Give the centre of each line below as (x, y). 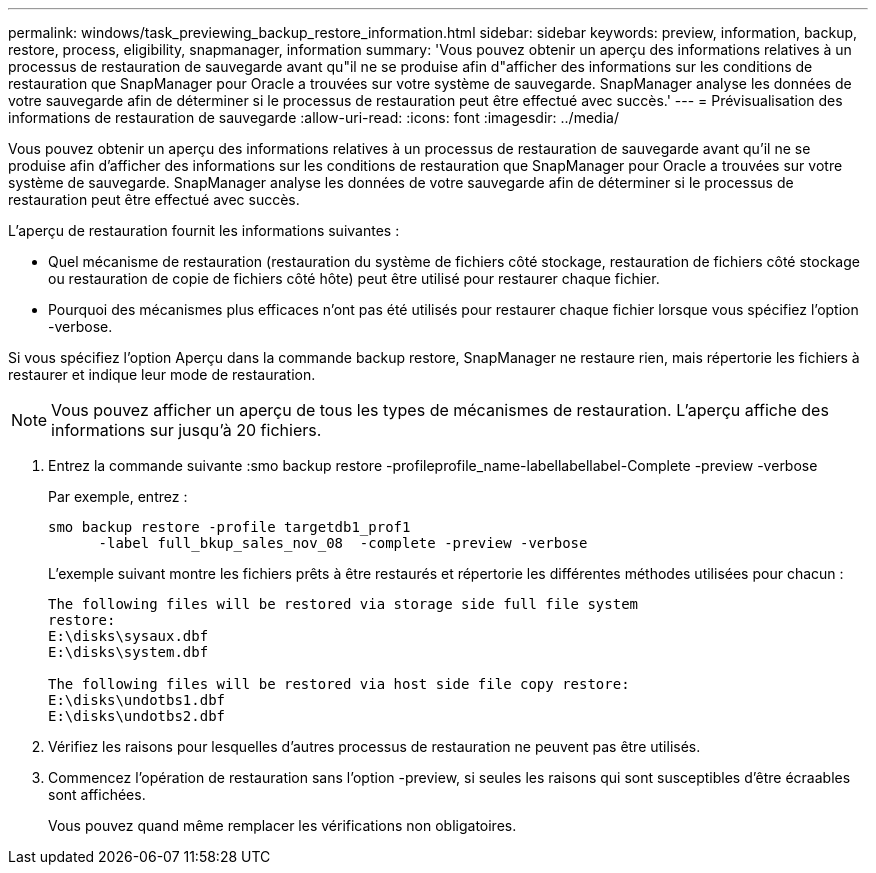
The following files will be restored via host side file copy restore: (339, 684)
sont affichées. (97, 794)
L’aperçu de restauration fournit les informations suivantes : (204, 230)
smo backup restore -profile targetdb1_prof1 (229, 527)
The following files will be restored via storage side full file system (343, 604)
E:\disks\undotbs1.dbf (137, 700)
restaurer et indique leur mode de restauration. (162, 374)
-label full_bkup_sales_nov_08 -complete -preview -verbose (343, 543)
